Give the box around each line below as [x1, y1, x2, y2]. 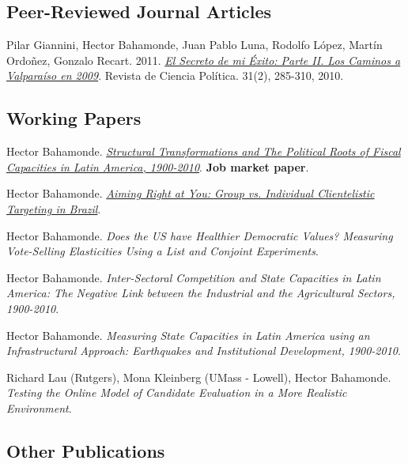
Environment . [6, 399, 72, 416]
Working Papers [6, 106, 142, 130]
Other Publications [6, 438, 165, 462]
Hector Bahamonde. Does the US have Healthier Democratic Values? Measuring [6, 227, 393, 243]
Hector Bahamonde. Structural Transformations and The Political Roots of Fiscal [6, 143, 401, 160]
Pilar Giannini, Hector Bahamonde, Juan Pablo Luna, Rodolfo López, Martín [6, 36, 383, 53]
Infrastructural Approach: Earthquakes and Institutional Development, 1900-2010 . [6, 342, 401, 359]
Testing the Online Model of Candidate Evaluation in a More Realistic [6, 384, 347, 401]
